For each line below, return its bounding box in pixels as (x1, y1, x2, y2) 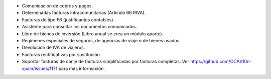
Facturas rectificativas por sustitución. (22, 51, 101, 57)
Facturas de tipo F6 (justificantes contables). (22, 16, 115, 22)
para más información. (58, 65, 105, 72)
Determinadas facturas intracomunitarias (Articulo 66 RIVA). (22, 10, 146, 16)
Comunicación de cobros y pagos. (22, 3, 93, 8)
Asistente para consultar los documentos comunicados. (22, 24, 138, 30)
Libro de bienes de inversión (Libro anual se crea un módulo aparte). (22, 30, 164, 37)
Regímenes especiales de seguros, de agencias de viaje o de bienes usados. (22, 37, 181, 43)
